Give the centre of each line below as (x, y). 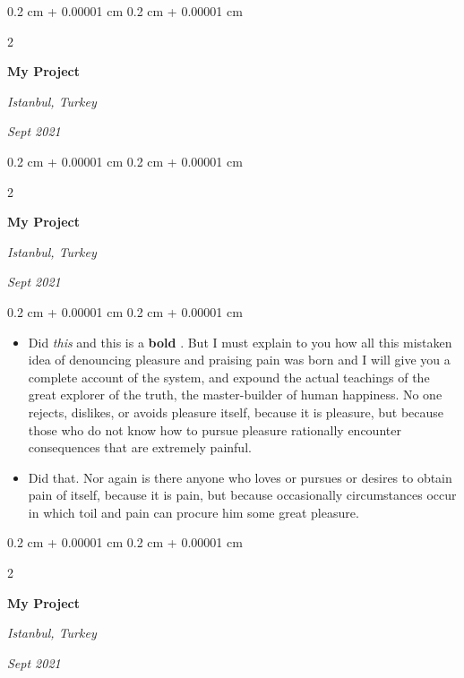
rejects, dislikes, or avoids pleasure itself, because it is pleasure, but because (236, 412)
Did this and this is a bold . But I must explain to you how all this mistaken (240, 342)
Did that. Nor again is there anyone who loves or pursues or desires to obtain (240, 477)
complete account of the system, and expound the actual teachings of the (229, 377)
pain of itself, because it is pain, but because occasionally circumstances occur (242, 495)
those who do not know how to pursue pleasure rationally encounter (215, 429)
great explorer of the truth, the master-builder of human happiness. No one (235, 395)
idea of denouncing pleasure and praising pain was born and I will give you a (239, 360)
